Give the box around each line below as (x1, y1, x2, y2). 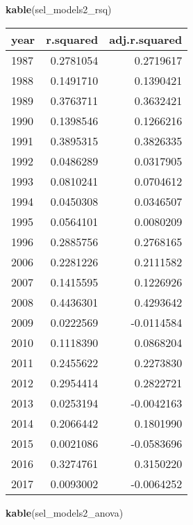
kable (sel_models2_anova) (6, 505, 124, 519)
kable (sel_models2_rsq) (6, 2, 112, 16)
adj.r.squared (109, 31, 183, 47)
